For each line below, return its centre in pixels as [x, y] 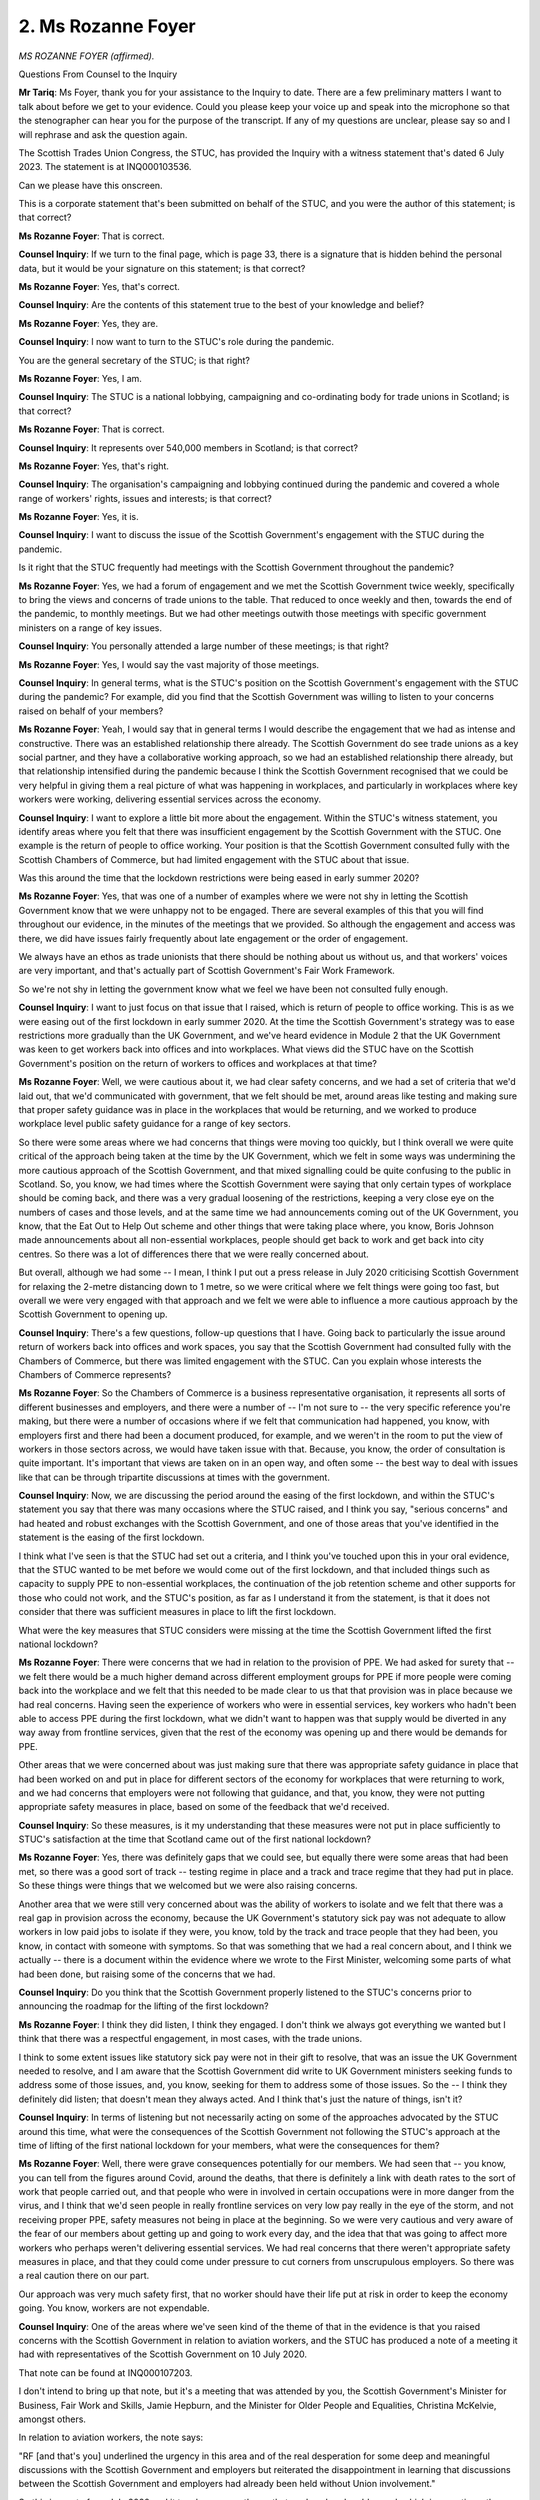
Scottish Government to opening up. [93, 1314]
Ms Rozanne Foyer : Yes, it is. [78, 517]
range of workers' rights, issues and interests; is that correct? [145, 498]
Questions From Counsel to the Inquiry [98, 74]
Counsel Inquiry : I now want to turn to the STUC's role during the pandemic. [176, 342]
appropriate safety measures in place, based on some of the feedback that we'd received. [204, 1807]
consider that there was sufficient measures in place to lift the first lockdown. [177, 1612]
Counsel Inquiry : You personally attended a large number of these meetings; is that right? [204, 646]
